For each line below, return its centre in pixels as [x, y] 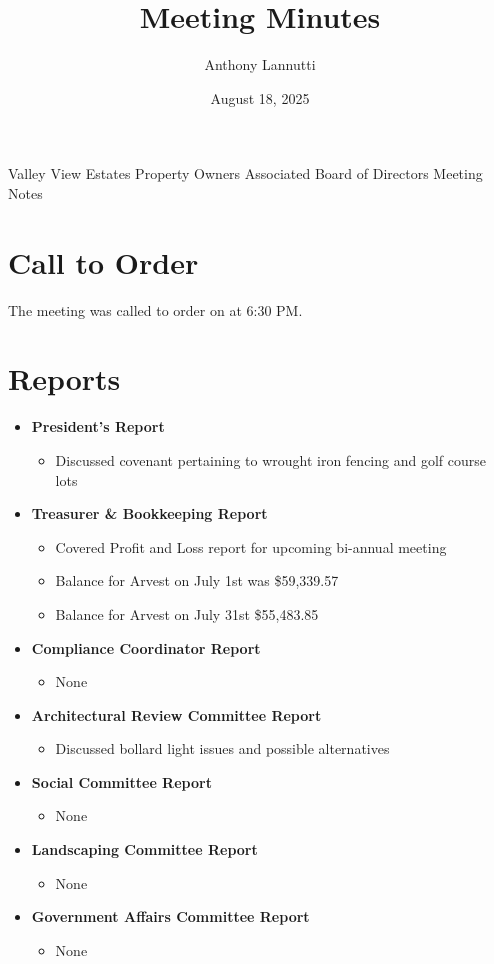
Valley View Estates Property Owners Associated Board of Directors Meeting [245, 173]
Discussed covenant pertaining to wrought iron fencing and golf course [270, 459]
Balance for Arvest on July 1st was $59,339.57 [197, 580]
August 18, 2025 [260, 97]
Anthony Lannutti [260, 64]
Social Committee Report [121, 781]
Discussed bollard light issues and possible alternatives [222, 748]
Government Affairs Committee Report [170, 916]
